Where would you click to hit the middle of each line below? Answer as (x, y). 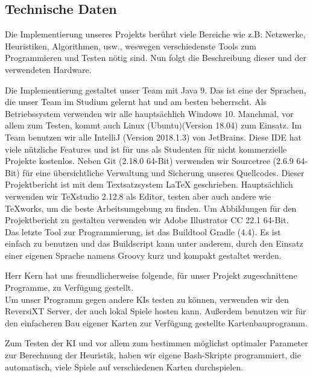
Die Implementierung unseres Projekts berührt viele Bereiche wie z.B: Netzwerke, (155, 34)
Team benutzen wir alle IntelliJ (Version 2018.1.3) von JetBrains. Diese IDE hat (153, 137)
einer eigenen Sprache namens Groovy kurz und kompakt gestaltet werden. (143, 255)
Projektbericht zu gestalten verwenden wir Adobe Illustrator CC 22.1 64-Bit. (147, 220)
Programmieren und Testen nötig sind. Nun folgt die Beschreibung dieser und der (156, 58)
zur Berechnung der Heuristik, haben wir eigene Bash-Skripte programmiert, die (153, 355)
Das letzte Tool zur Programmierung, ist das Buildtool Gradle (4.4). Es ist (143, 231)
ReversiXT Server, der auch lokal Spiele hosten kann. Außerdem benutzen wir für (156, 311)
